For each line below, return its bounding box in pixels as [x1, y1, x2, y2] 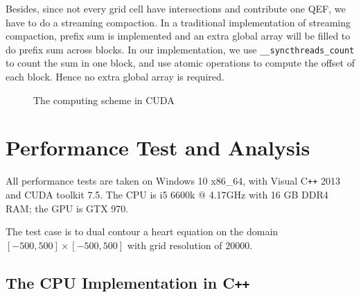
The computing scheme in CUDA [33, 92, 175, 107]
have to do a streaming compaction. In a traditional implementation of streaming [6, 15, 351, 29]
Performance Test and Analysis [6, 133, 310, 162]
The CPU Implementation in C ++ [6, 271, 250, 293]
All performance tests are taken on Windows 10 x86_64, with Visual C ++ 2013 [6, 173, 340, 188]
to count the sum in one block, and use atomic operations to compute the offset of [6, 56, 355, 70]
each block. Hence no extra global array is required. [6, 69, 224, 84]
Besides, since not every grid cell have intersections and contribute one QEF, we [6, 1, 346, 15]
